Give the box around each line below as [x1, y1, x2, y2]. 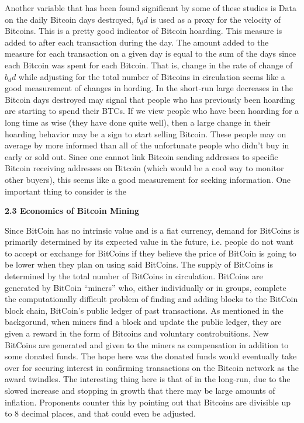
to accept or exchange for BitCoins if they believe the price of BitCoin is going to [5, 247, 296, 259]
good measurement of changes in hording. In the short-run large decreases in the [5, 82, 293, 94]
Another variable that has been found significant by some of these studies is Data [5, 2, 296, 13]
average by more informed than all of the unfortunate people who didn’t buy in [5, 139, 289, 151]
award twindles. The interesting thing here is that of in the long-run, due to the [5, 373, 291, 385]
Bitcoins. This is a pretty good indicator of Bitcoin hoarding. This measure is [5, 25, 282, 37]
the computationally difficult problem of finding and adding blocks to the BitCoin [5, 293, 298, 305]
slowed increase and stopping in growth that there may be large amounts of [5, 384, 275, 396]
